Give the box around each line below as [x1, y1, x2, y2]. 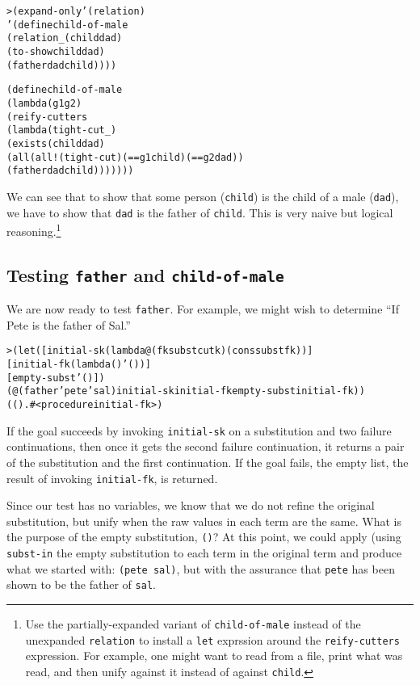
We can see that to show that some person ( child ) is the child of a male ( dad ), [6, 187, 399, 204]
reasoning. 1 [6, 221, 61, 239]
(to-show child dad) [6, 45, 105, 57]
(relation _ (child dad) [6, 32, 123, 44]
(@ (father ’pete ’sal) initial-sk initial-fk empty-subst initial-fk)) [6, 385, 365, 397]
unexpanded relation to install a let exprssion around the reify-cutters [25, 631, 400, 648]
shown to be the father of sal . [6, 576, 156, 593]
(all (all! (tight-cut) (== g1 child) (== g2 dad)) [6, 151, 244, 163]
